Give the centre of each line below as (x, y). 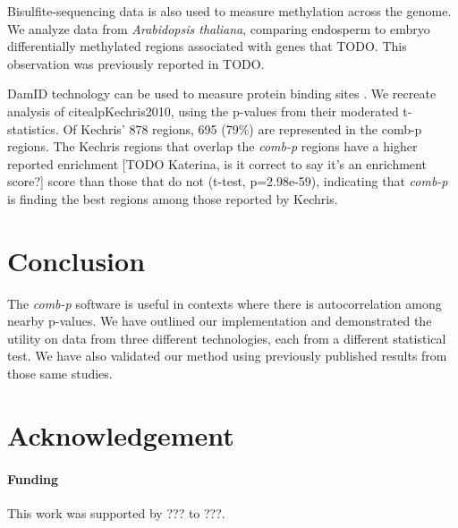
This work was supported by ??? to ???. (116, 512)
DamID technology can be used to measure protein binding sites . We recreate (222, 94)
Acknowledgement (121, 434)
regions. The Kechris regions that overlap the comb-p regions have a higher (212, 146)
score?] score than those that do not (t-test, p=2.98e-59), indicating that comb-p (228, 181)
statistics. (33, 128)
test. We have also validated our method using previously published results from (227, 356)
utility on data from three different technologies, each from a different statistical (227, 338)
